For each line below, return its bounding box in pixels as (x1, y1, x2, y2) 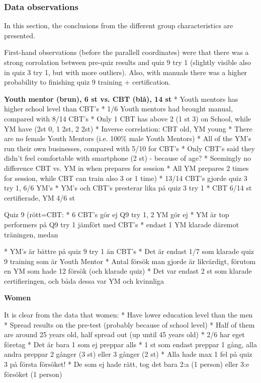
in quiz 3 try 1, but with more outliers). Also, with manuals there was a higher (4, 67, 247, 77)
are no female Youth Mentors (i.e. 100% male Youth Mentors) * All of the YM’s (4, 133, 251, 144)
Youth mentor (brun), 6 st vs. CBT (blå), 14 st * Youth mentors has (4, 93, 238, 104)
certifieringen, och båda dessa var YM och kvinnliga (4, 275, 164, 286)
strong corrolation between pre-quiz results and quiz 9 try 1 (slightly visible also (4, 57, 251, 67)
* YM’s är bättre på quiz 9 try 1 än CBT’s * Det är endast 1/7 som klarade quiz (4, 246, 254, 257)
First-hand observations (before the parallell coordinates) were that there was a (4, 47, 249, 57)
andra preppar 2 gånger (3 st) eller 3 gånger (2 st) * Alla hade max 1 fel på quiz (4, 349, 252, 359)
